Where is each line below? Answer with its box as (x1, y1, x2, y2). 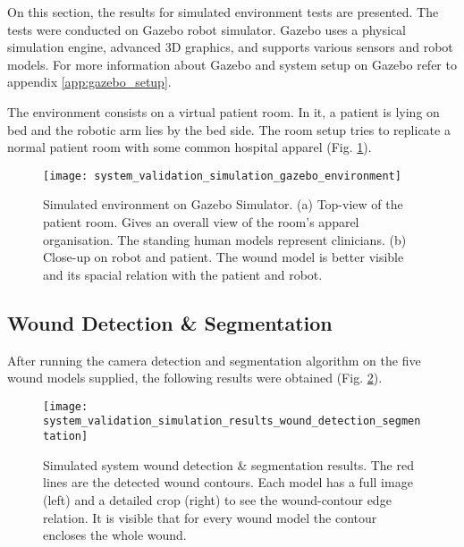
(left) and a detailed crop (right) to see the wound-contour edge (43, 490, 392, 509)
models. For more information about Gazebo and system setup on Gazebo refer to (7, 55, 457, 73)
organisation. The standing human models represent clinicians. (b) (43, 230, 407, 248)
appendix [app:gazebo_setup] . (7, 72, 172, 91)
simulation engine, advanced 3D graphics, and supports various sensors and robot (7, 38, 453, 56)
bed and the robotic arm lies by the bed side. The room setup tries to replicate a (7, 120, 451, 139)
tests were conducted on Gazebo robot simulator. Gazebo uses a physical (7, 20, 407, 38)
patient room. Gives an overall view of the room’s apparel (43, 213, 359, 231)
